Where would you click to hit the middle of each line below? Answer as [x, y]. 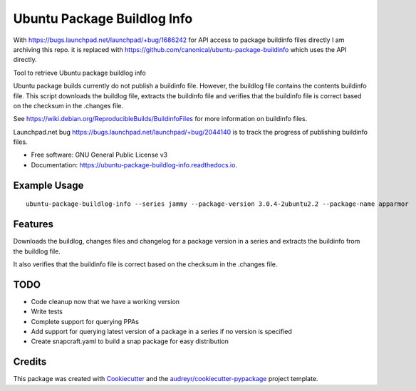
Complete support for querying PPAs [85, 321]
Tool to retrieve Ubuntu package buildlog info [79, 73]
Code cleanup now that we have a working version [105, 301]
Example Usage [48, 185]
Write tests [47, 312]
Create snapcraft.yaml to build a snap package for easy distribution [130, 341]
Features [33, 224]
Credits [30, 362]
